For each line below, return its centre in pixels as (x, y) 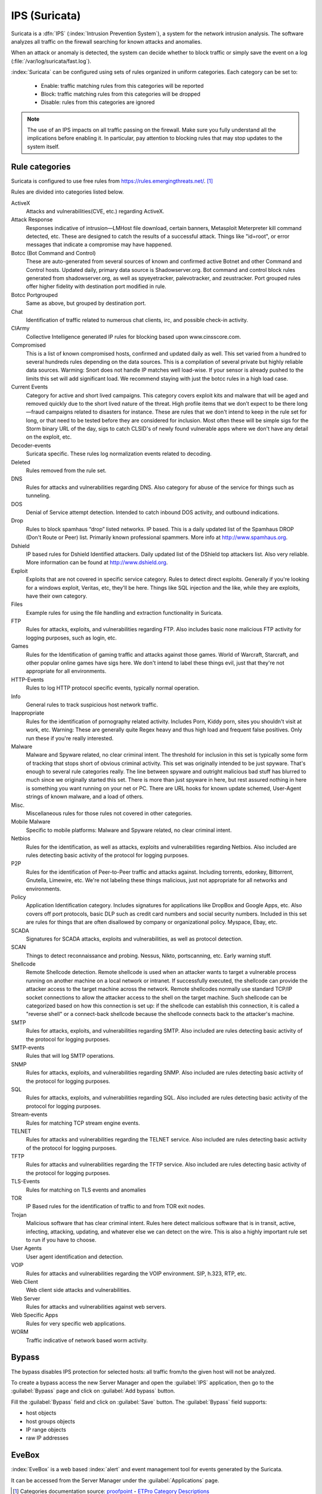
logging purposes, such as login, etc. (72, 638)
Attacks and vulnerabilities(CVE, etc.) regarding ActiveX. (95, 211)
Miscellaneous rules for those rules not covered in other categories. (109, 813)
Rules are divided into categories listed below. (67, 192)
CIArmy (20, 328)
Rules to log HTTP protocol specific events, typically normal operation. (113, 688)
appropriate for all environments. (66, 671)
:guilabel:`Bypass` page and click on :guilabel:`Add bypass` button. (93, 1391)
